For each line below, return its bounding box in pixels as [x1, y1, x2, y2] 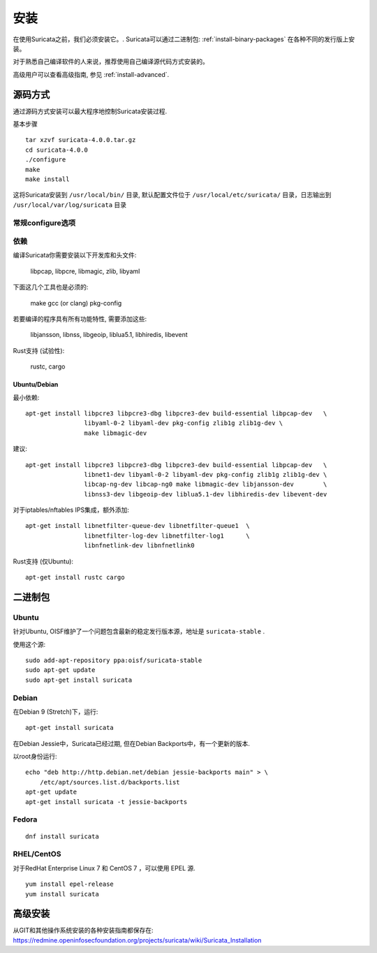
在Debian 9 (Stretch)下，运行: [13, 707, 98, 716]
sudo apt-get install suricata [25, 675, 133, 684]
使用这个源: [13, 640, 46, 648]
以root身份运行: [13, 752, 57, 761]
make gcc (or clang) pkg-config [30, 299, 122, 307]
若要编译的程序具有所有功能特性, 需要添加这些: [13, 315, 147, 323]
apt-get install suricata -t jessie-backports [25, 798, 188, 805]
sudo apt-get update [25, 666, 96, 674]
